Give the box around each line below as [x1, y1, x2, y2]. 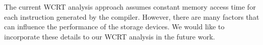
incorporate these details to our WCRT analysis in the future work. [4, 31, 215, 41]
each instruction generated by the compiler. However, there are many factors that [4, 11, 259, 22]
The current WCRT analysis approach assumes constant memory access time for [4, 2, 256, 12]
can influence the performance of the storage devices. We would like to [4, 21, 225, 32]
